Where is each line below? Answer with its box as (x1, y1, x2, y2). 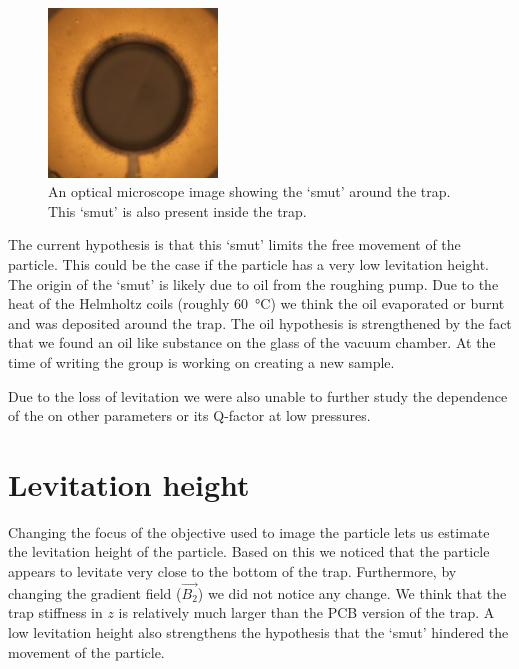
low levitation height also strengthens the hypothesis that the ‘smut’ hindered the (8, 622, 509, 643)
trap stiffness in (8, 602, 103, 623)
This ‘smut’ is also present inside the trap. (48, 200, 307, 221)
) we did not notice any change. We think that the (197, 582, 507, 603)
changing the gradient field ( (8, 582, 182, 603)
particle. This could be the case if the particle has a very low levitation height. (8, 253, 489, 274)
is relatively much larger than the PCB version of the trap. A (118, 602, 495, 623)
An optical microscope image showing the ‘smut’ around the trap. (48, 181, 451, 202)
